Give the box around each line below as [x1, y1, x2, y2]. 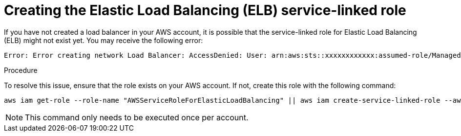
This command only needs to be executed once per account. [25, 112, 249, 122]
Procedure [4, 66, 38, 74]
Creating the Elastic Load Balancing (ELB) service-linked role [4, 2, 406, 19]
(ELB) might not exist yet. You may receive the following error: [4, 36, 203, 45]
